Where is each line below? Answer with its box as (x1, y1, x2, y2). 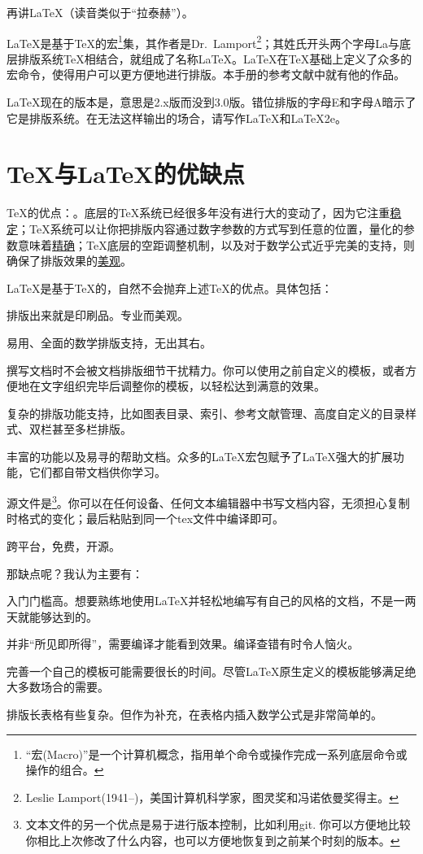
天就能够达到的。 (7, 608, 98, 625)
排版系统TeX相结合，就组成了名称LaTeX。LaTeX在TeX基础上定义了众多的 (17, 50, 412, 67)
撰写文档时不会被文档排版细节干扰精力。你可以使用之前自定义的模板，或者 (7, 361, 405, 378)
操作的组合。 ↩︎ (25, 761, 104, 778)
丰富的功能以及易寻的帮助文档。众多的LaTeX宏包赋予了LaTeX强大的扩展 (7, 447, 393, 464)
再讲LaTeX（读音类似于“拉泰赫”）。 (7, 4, 194, 20)
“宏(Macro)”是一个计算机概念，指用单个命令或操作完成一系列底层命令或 (25, 745, 408, 762)
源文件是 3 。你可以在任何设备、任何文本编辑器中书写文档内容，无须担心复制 (7, 492, 410, 511)
